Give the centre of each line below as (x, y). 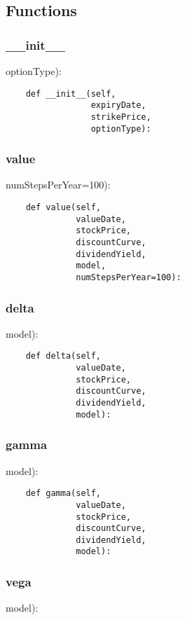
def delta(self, (63, 356)
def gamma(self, (63, 494)
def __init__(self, (71, 94)
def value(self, (63, 208)
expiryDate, (118, 105)
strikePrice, (121, 117)
